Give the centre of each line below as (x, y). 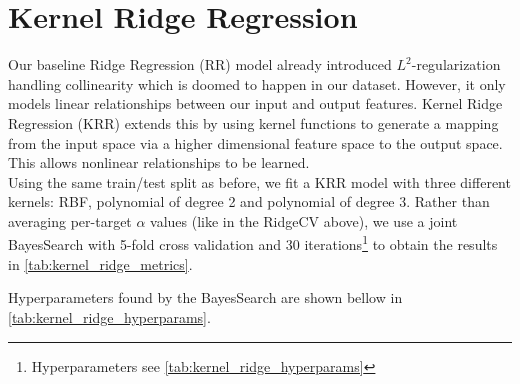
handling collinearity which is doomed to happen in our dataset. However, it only (257, 83)
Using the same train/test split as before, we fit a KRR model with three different (259, 181)
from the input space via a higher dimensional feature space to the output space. (255, 142)
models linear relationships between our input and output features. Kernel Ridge (255, 103)
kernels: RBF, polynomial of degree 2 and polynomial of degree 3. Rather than (249, 201)
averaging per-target (70, 220)
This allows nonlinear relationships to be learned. (159, 162)
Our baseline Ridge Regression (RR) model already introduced (200, 64)
